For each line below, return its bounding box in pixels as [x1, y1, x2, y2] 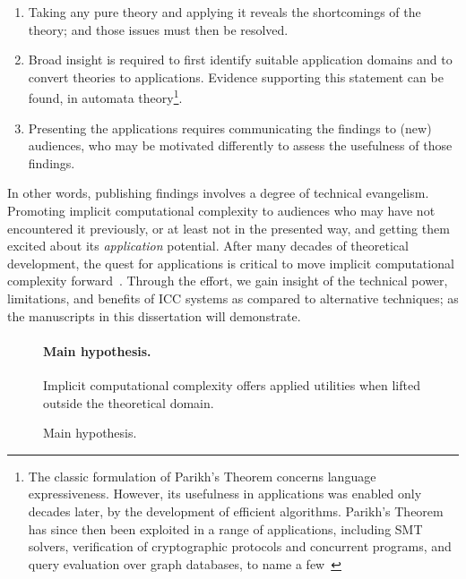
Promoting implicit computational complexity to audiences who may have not [7, 201, 436, 219]
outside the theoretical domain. [43, 393, 214, 412]
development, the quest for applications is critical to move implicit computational [7, 253, 454, 272]
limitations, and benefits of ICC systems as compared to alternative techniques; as [7, 288, 459, 307]
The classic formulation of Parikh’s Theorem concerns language [28, 466, 376, 485]
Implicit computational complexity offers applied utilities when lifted [43, 375, 420, 394]
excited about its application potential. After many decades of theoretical [7, 236, 409, 255]
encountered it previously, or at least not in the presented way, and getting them [7, 218, 450, 237]
